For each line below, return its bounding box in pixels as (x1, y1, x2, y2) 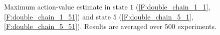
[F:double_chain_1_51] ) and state (4, 11, 111, 21)
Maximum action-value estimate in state (4, 1, 128, 11)
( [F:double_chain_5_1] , (119, 11, 193, 21)
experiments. (177, 21, 216, 31)
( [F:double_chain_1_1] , (136, 1, 210, 11)
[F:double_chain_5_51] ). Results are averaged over (4, 21, 163, 31)
